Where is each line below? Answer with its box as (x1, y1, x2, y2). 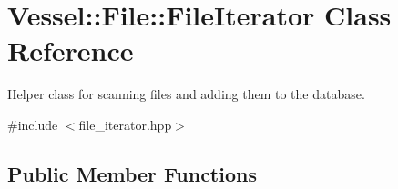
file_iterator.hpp (78, 114, 172, 134)
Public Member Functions (7, 159, 257, 187)
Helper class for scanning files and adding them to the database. (7, 85, 365, 104)
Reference (7, 32, 134, 69)
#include (7, 114, 58, 134)
